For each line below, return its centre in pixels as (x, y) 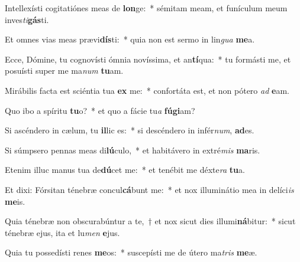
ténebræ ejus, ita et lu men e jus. (62, 232)
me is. (15, 201)
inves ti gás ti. (27, 19)
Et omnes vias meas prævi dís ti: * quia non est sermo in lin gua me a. (130, 39)
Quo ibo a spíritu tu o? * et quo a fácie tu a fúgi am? (100, 110)
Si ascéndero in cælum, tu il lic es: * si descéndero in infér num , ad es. (130, 130)
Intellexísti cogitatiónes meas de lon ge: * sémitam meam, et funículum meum (146, 8)
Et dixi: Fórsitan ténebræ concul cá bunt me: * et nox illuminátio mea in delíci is (149, 189)
